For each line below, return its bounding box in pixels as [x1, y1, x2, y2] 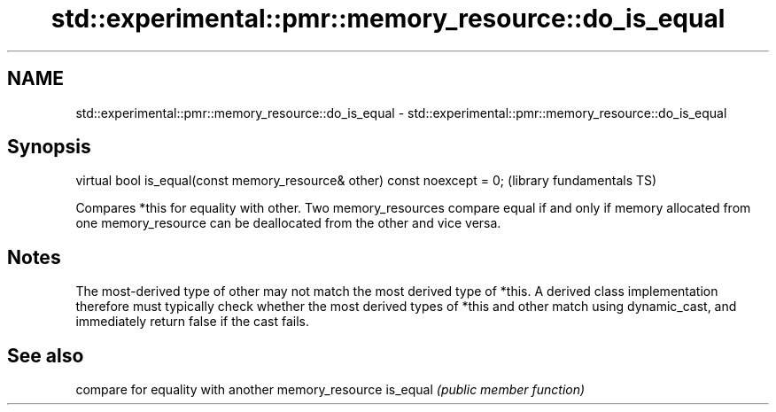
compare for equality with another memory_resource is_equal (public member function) [75, 382, 586, 398]
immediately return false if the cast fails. [75, 314, 310, 330]
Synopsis [7, 136, 91, 159]
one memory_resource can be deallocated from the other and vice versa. [75, 215, 501, 231]
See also [7, 344, 84, 367]
